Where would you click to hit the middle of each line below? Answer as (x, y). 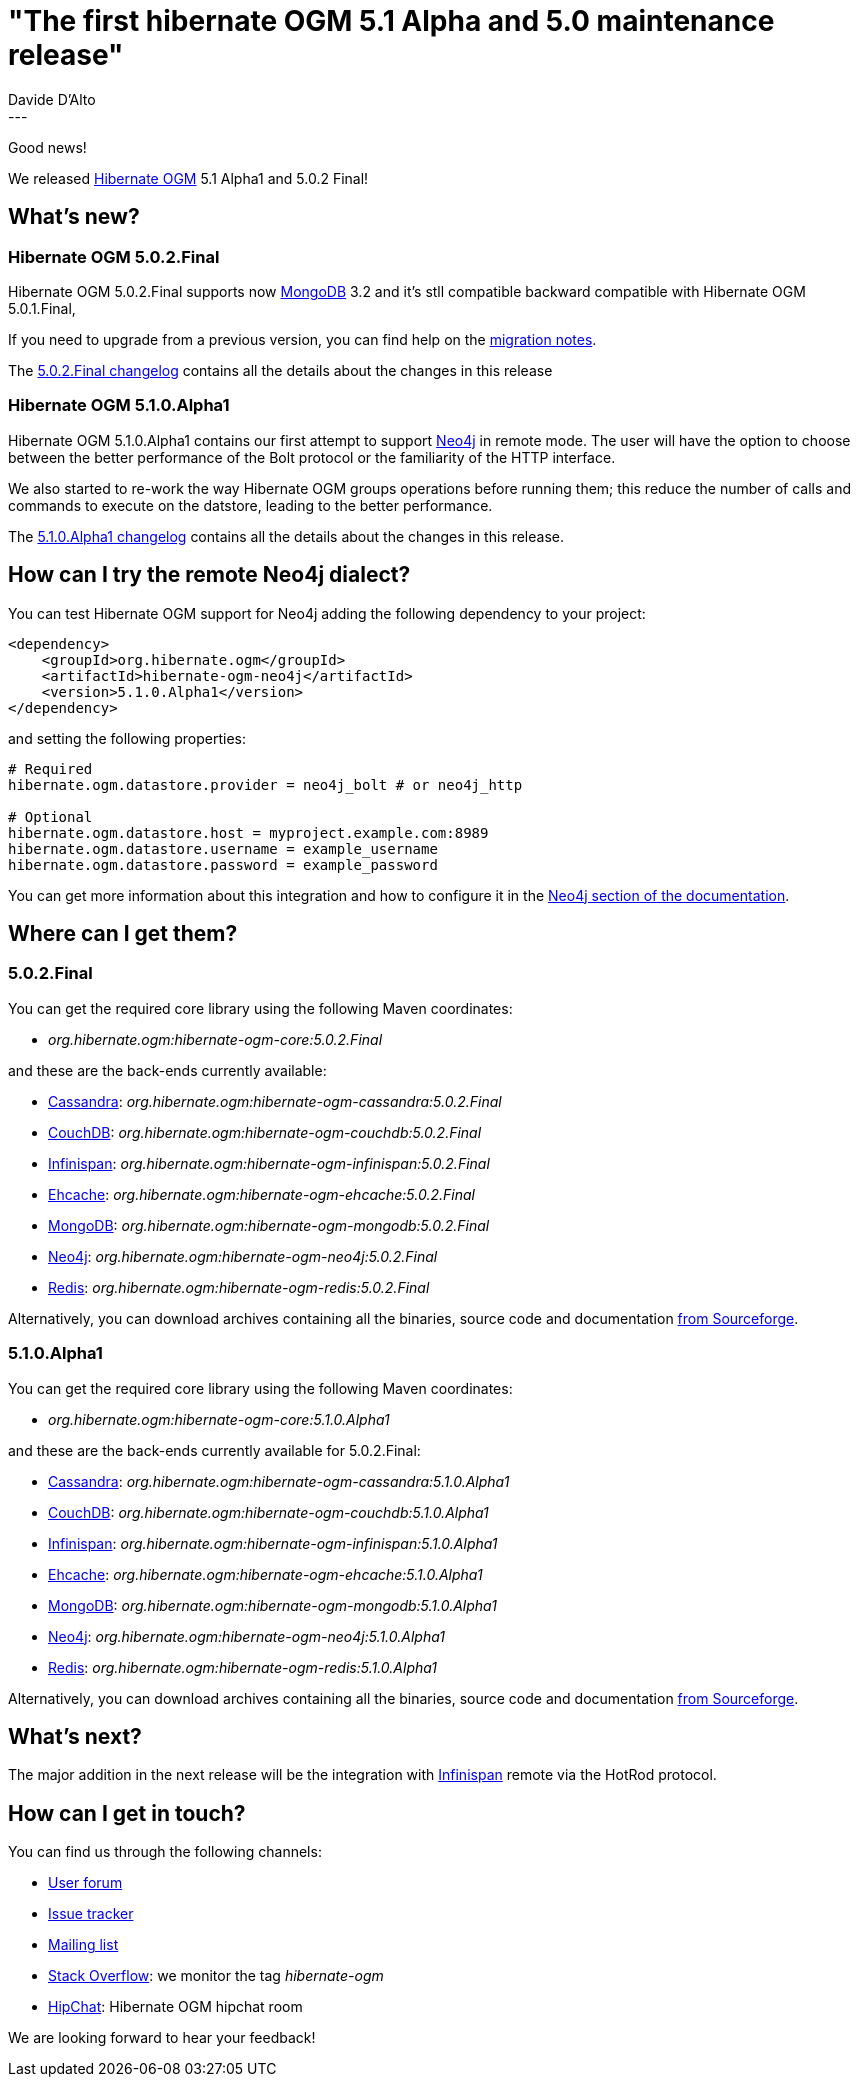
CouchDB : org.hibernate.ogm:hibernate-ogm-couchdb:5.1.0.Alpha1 (268, 1512)
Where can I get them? (123, 933)
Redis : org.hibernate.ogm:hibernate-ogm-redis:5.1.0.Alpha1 (242, 1667)
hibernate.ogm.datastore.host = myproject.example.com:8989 (248, 832)
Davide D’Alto (52, 99)
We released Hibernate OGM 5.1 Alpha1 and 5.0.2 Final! (188, 178)
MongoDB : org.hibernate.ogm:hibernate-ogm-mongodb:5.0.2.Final (269, 1225)
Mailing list (83, 1945)
